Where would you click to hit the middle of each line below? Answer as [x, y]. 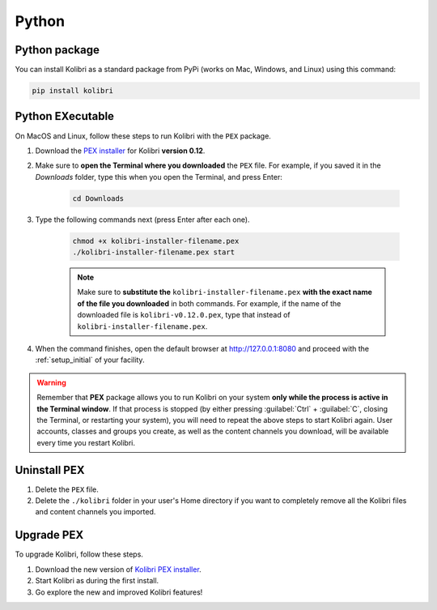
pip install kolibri [72, 91]
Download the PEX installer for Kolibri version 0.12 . [120, 151]
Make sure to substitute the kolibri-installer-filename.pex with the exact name [225, 292]
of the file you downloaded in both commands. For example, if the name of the [209, 303]
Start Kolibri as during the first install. [97, 581]
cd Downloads [98, 198]
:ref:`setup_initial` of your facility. [90, 360]
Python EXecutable [65, 116]
